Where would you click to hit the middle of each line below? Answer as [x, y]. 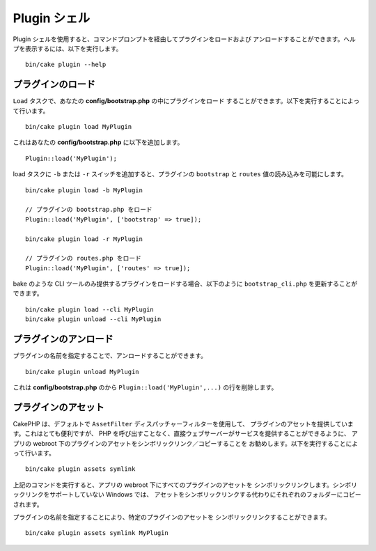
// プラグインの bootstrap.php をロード [89, 210]
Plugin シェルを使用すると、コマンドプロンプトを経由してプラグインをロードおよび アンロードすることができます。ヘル [185, 39]
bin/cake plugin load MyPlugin [79, 127]
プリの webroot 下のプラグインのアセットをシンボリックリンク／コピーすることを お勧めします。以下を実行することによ [186, 443]
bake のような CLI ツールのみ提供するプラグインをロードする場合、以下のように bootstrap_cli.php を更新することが [185, 284]
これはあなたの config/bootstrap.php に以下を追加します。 [98, 142]
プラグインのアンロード [63, 339]
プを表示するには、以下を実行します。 [68, 48]
